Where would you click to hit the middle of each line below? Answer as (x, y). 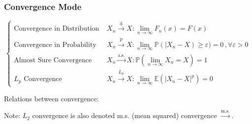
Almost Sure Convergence (53, 60)
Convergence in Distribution (57, 29)
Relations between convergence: (51, 98)
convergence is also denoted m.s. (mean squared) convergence (125, 115)
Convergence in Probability (55, 45)
